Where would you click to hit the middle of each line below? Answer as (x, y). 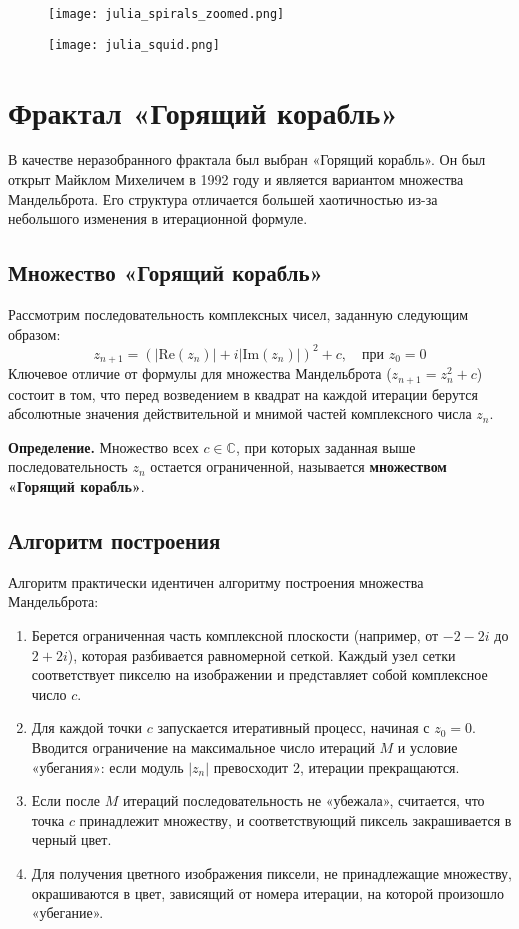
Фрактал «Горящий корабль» (203, 111)
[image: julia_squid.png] (134, 44)
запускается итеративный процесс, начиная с (293, 727)
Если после (65, 800)
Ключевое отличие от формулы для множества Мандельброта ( (200, 373)
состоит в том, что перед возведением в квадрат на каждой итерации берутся (243, 393)
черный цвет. (71, 839)
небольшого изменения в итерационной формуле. (158, 218)
